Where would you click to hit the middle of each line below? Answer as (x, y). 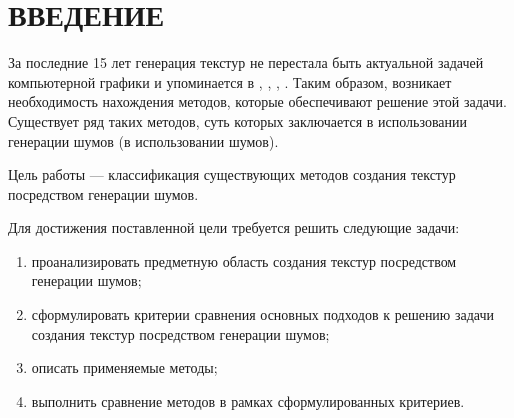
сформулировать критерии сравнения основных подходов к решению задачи (263, 314)
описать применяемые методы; (124, 367)
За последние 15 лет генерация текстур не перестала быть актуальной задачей (246, 62)
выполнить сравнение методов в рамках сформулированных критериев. (248, 400)
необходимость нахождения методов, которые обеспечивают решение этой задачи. (257, 101)
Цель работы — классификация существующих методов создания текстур (232, 174)
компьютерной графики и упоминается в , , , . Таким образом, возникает (230, 81)
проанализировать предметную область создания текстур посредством (244, 260)
